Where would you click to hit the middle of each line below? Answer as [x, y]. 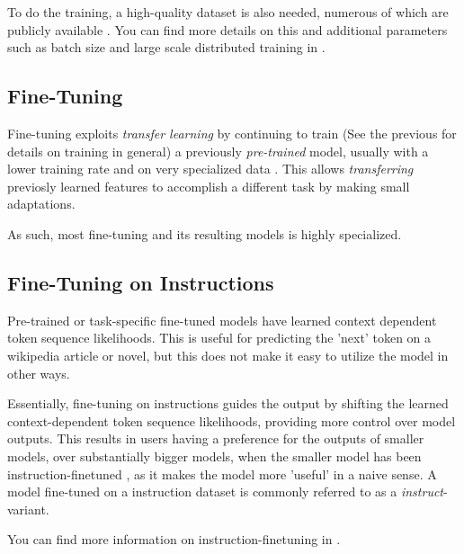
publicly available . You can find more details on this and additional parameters [228, 29]
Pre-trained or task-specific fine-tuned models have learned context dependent [222, 320]
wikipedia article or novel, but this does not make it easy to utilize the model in [228, 355]
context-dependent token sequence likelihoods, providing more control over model [232, 420]
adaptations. [41, 204]
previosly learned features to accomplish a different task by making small [209, 186]
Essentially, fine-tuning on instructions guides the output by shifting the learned [228, 403]
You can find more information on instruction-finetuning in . [174, 539]
